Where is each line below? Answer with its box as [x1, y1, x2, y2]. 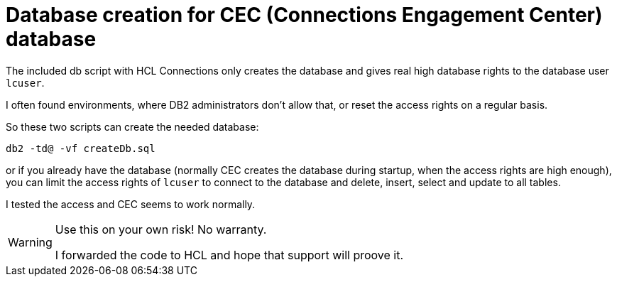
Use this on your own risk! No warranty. [55, 222, 267, 237]
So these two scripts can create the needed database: [6, 120, 259, 133]
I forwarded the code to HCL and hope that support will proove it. [55, 247, 404, 262]
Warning [8, 234, 53, 249]
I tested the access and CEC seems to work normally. [6, 197, 256, 210]
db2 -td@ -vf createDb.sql [6, 142, 155, 154]
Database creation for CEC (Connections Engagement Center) [6, 3, 603, 27]
